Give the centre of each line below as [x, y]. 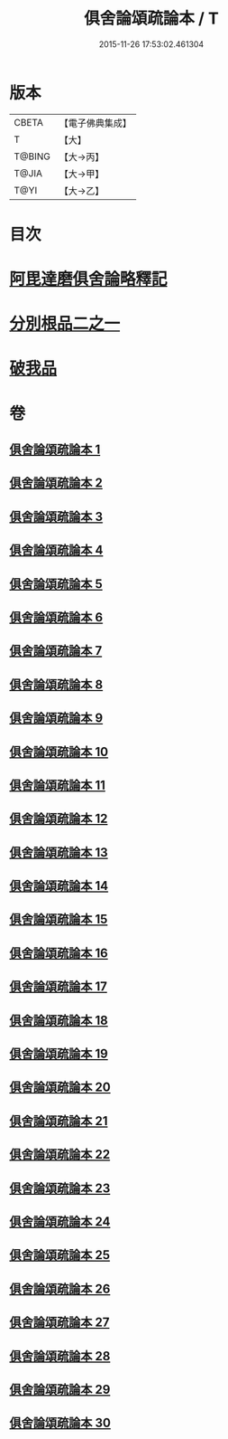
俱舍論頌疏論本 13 [59, 852]
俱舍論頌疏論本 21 [59, 1121]
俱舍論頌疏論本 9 [56, 719]
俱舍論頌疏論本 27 [59, 1323]
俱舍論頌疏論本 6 [56, 617]
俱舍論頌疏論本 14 [59, 886]
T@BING [32, 156]
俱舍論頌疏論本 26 [60, 1288]
